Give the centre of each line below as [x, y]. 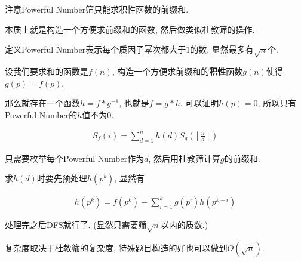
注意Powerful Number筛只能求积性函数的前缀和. [97, 9]
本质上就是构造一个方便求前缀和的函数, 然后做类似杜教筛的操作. [130, 29]
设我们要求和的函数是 [47, 71]
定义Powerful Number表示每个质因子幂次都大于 [96, 49]
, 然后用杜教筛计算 [185, 158]
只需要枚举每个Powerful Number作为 [75, 158]
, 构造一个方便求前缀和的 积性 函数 [177, 71]
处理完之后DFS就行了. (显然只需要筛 [76, 224]
